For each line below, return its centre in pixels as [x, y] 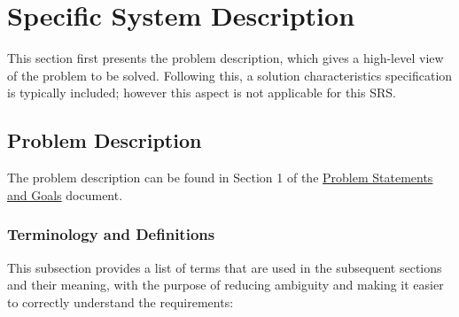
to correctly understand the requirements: [121, 302]
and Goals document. [65, 194]
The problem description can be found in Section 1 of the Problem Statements [220, 178]
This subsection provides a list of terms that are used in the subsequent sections [225, 267]
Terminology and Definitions [111, 234]
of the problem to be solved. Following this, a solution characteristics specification [230, 75]
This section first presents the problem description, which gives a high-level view [226, 58]
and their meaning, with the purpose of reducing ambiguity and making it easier [226, 285]
